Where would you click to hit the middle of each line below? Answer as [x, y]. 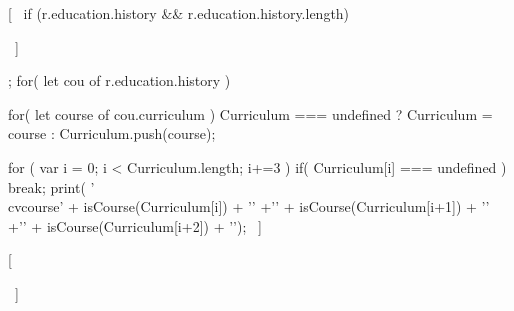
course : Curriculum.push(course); [112, 133]
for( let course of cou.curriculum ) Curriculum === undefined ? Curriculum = [250, 113]
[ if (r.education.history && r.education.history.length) [179, 13]
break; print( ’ [51, 186]
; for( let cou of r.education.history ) [119, 80]
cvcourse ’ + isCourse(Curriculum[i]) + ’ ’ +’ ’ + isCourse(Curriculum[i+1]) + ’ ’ [249, 206]
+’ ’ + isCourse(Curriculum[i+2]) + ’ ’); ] [135, 225]
